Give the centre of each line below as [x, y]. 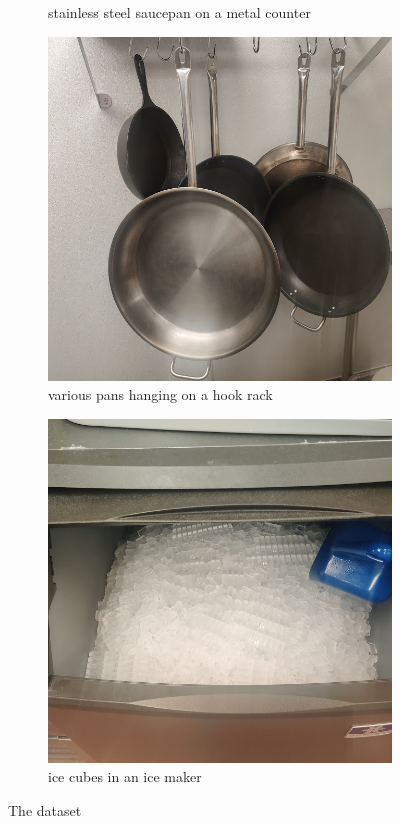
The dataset [45, 809]
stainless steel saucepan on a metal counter [179, 12]
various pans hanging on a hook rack [160, 394]
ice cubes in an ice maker [125, 776]
